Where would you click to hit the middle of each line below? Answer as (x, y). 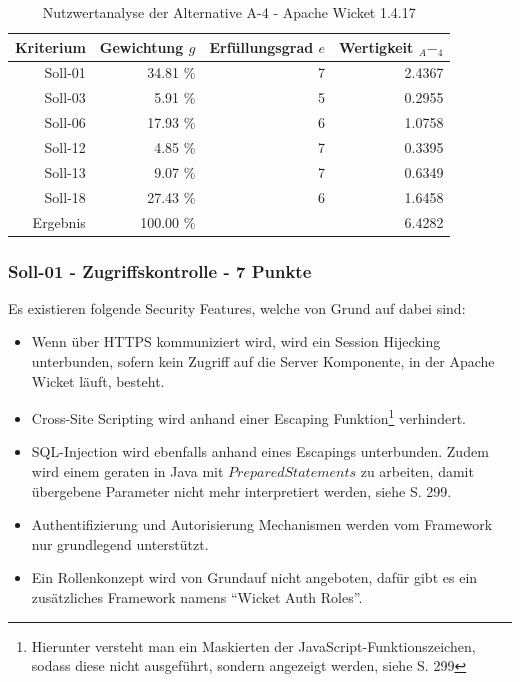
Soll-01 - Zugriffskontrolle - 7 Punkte (160, 270)
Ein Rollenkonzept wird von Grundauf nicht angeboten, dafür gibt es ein (254, 577)
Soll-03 (65, 97)
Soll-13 (65, 171)
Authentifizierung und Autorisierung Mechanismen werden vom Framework (262, 524)
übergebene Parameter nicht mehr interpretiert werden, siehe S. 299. (241, 490)
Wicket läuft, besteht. (98, 380)
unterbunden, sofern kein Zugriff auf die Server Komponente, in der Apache (263, 361)
